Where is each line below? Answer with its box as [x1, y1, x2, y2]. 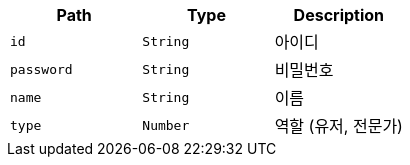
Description [293, 5, 385, 25]
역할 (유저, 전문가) [274, 116, 403, 136]
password [10, 61, 73, 77]
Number [142, 117, 190, 133]
